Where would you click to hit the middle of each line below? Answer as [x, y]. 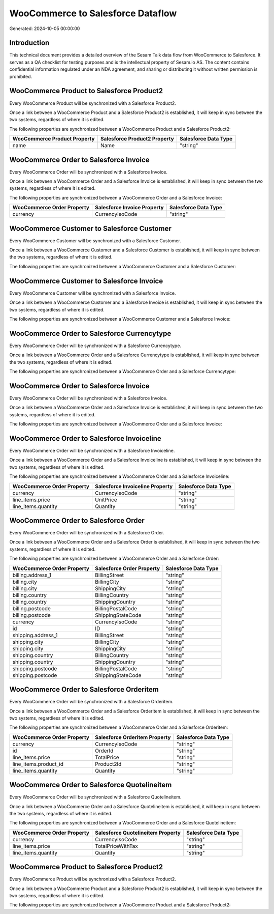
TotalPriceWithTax [116, 846]
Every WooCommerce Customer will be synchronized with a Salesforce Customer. [95, 240]
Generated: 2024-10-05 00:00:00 [45, 28]
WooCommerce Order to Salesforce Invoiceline [85, 438]
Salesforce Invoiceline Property [134, 486]
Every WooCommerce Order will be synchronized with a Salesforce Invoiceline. [92, 451]
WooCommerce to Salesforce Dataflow [93, 13]
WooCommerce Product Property [54, 139]
